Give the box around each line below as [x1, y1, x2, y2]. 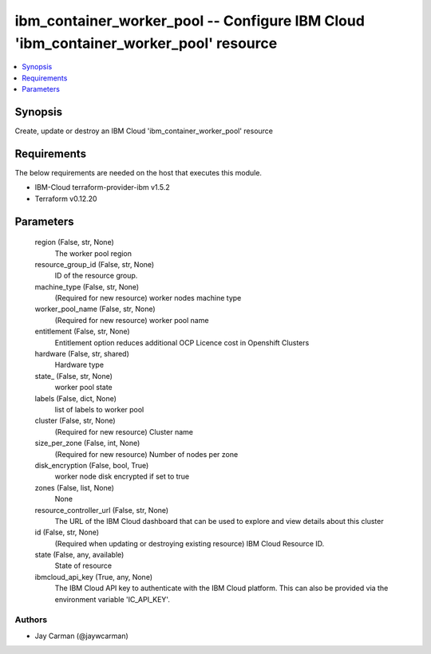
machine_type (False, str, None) [34, 282, 140, 291]
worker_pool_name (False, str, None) [34, 304, 156, 314]
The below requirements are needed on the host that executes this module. [14, 167, 263, 177]
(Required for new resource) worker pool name [54, 315, 209, 325]
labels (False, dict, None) [34, 393, 117, 403]
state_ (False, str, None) [34, 371, 113, 380]
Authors [14, 614, 48, 625]
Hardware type [54, 360, 104, 370]
